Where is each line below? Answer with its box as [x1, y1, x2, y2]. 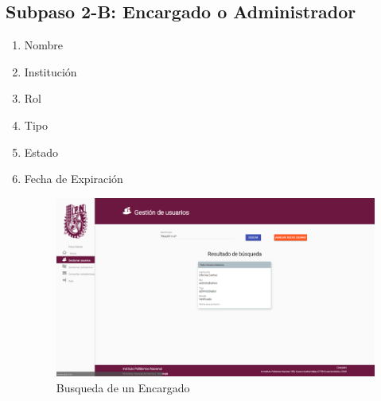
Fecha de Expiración [24, 170, 123, 187]
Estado [24, 143, 59, 160]
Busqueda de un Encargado [56, 379, 190, 395]
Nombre [24, 37, 64, 53]
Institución [24, 63, 77, 80]
